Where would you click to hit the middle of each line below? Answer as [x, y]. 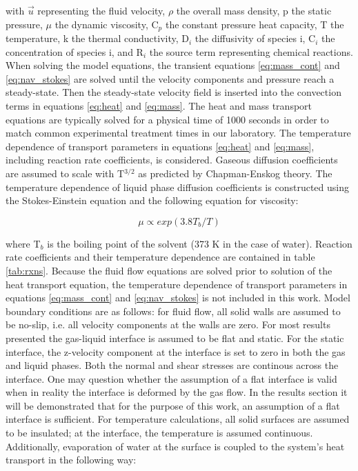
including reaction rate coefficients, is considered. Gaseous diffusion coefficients [172, 160]
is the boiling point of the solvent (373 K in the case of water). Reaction [200, 243]
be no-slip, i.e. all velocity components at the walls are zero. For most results [168, 324]
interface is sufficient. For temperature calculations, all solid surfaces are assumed [178, 419]
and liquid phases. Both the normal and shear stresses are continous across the [172, 365]
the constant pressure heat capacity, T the [255, 24]
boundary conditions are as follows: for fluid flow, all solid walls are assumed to [173, 311]
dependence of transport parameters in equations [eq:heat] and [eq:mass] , [160, 146]
